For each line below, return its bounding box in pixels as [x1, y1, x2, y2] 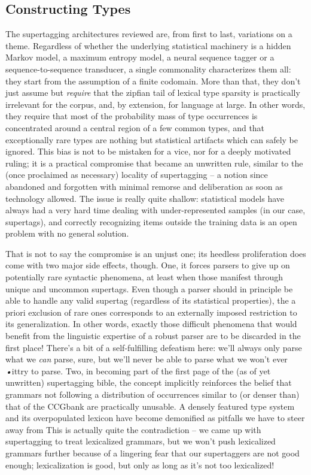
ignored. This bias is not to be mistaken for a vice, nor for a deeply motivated [5, 145, 291, 158]
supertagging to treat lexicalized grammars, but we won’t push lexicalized [5, 435, 276, 447]
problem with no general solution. [5, 227, 129, 240]
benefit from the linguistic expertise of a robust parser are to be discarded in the [5, 329, 301, 342]
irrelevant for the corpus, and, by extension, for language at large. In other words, [5, 98, 306, 110]
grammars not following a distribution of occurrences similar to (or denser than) [5, 388, 300, 401]
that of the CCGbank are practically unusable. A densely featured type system [5, 400, 295, 412]
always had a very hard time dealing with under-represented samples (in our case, [5, 204, 306, 216]
